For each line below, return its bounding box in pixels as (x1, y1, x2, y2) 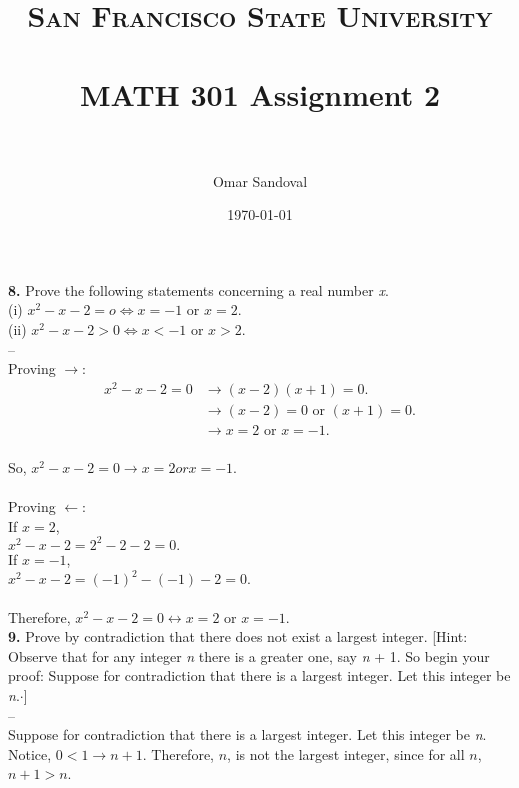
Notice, (8, 743, 52, 764)
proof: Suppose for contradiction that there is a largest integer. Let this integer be (8, 665, 511, 686)
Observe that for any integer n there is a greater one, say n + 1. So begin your (8, 645, 490, 666)
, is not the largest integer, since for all (227, 743, 465, 764)
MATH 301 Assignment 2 (79, 73, 441, 114)
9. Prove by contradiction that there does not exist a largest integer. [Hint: (8, 626, 468, 647)
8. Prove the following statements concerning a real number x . (8, 279, 389, 300)
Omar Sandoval (212, 170, 308, 191)
